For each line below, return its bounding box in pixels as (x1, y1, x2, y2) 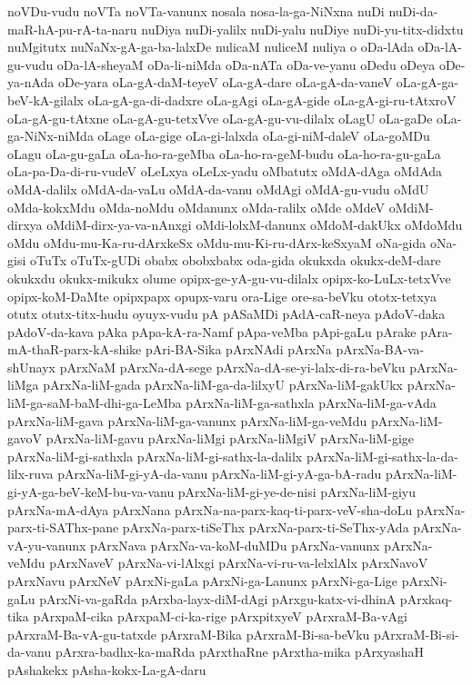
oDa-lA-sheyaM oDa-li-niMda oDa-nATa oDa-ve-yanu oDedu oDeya (56, 55, 436, 74)
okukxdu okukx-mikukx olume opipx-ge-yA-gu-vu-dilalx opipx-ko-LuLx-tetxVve (7, 268, 451, 287)
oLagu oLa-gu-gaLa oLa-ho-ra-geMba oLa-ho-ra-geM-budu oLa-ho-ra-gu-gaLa (7, 144, 441, 163)
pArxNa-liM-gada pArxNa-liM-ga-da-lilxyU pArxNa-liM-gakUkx (43, 375, 403, 394)
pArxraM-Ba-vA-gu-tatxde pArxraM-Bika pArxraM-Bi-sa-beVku (7, 624, 370, 643)
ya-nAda (7, 73, 55, 92)
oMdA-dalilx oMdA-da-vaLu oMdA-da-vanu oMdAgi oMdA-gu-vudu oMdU (7, 179, 429, 198)
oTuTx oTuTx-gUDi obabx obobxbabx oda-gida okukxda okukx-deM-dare (29, 251, 441, 270)
